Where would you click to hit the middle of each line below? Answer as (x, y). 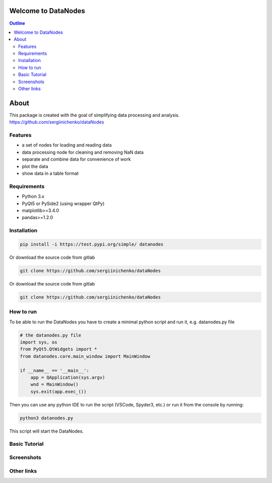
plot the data (35, 166)
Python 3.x (33, 196)
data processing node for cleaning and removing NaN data (83, 152)
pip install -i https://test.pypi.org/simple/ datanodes (92, 244)
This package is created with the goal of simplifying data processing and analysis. (94, 115)
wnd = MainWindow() (55, 385)
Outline (17, 23)
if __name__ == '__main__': (54, 370)
